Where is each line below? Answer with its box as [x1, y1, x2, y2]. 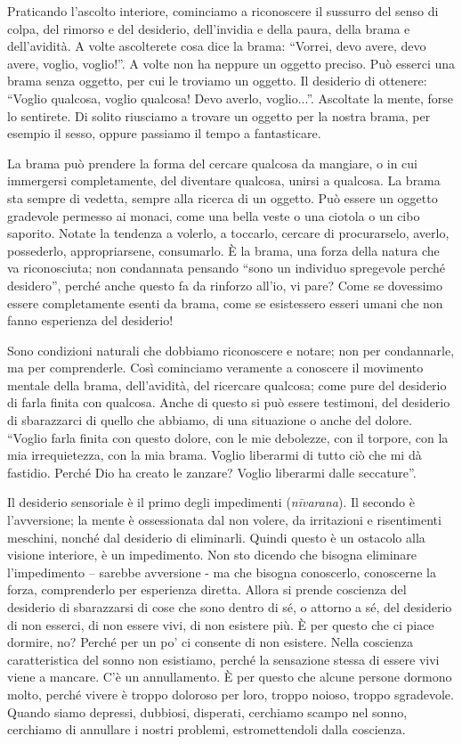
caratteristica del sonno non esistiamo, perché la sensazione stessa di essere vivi [7, 650, 440, 668]
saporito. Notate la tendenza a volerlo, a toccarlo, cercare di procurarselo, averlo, [7, 224, 450, 242]
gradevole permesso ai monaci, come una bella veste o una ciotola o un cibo [7, 206, 420, 225]
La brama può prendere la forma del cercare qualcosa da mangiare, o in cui [7, 153, 417, 172]
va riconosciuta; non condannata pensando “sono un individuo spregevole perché [7, 258, 446, 277]
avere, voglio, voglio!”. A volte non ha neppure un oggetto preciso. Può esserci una [7, 53, 456, 72]
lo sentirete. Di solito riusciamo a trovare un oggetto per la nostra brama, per [7, 106, 431, 125]
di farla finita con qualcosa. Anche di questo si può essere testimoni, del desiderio [7, 393, 450, 412]
